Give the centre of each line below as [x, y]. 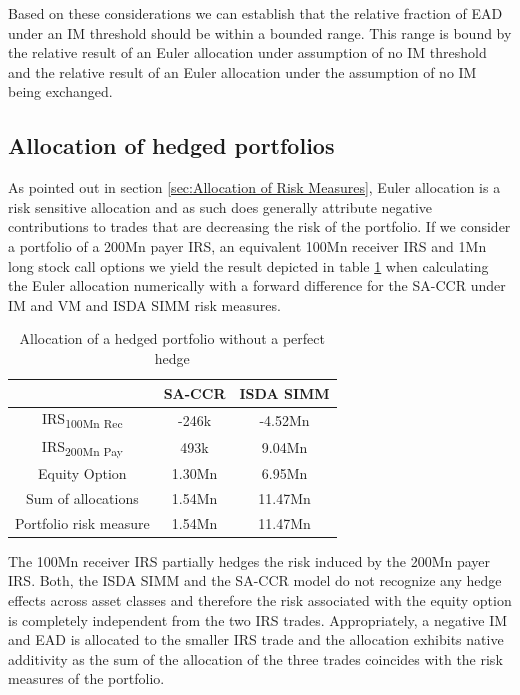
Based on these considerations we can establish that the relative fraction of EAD [255, 13]
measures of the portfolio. [86, 678]
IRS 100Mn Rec [82, 420]
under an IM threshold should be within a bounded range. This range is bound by [260, 32]
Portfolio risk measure [82, 522]
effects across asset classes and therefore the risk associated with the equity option [260, 600]
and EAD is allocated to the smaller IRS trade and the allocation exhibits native [256, 639]
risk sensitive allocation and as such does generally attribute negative [220, 206]
